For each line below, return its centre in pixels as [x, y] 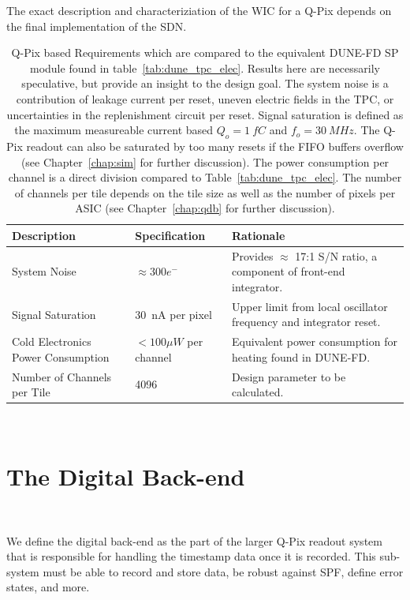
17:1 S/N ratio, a [336, 255]
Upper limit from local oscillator [309, 306]
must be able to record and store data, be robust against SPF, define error [223, 571]
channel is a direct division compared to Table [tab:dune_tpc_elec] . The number [205, 177]
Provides [252, 255]
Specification [170, 235]
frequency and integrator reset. [306, 322]
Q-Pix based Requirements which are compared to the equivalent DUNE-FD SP [205, 52]
